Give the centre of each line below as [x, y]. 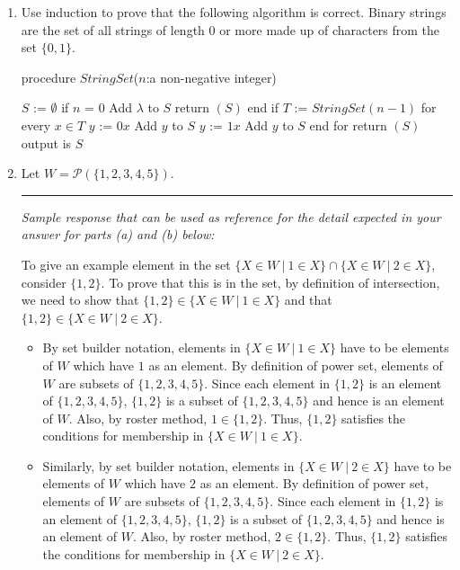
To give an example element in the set [126, 264]
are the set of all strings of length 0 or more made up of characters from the [230, 29]
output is [46, 142]
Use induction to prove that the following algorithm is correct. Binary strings [234, 12]
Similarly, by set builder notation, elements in [168, 465]
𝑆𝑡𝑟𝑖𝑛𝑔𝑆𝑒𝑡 [106, 79]
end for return [348, 125]
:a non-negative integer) [211, 77]
